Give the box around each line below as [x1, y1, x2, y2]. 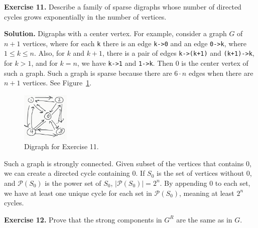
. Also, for [34, 48, 65, 58]
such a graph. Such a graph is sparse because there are [4, 67, 172, 78]
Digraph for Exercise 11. [24, 141, 99, 152]
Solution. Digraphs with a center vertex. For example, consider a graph [4, 28, 227, 39]
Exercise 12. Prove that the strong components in [4, 214, 162, 224]
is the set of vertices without [157, 168, 244, 178]
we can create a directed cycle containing [4, 168, 130, 178]
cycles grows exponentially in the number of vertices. [4, 11, 167, 22]
